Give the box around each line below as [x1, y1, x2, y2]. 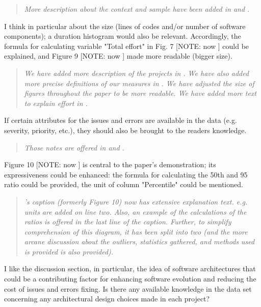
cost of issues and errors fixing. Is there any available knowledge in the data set [4, 283, 252, 294]
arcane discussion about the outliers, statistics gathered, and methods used [24, 236, 255, 247]
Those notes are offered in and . [24, 142, 124, 152]
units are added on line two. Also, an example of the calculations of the [24, 206, 247, 217]
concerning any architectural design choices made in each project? [4, 293, 210, 304]
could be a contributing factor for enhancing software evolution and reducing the [4, 273, 256, 284]
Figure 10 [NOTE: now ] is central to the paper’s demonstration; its [4, 159, 216, 170]
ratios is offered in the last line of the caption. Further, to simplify [24, 216, 231, 227]
